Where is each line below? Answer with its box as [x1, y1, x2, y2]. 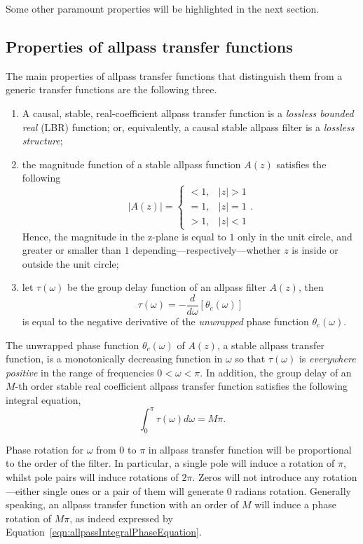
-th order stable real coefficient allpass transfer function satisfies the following [15, 379, 348, 393]
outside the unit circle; [22, 256, 119, 271]
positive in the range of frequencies [6, 365, 154, 379]
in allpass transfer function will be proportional [148, 442, 352, 456]
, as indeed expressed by [69, 510, 173, 525]
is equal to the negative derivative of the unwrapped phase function [22, 313, 309, 328]
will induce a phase [254, 497, 336, 512]
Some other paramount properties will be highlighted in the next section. [6, 1, 320, 15]
